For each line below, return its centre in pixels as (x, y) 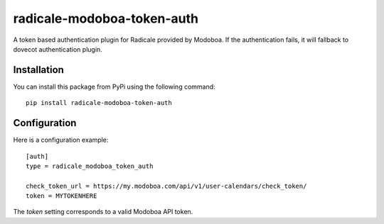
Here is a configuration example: (61, 140)
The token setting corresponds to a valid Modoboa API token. (103, 212)
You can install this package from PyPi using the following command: (114, 86)
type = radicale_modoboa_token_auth (90, 166)
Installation (38, 70)
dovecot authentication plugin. (58, 49)
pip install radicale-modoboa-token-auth (99, 103)
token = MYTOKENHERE (62, 196)
